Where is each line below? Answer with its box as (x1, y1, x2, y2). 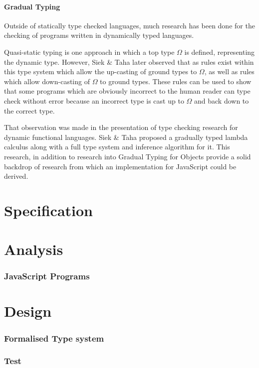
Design (4, 301, 52, 321)
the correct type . (4, 105, 55, 116)
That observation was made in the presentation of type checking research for (4, 122, 238, 132)
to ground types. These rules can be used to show (100, 76, 252, 86)
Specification (4, 200, 93, 220)
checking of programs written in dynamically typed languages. (4, 30, 194, 40)
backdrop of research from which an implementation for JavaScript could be (4, 161, 237, 171)
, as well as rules (204, 66, 255, 77)
